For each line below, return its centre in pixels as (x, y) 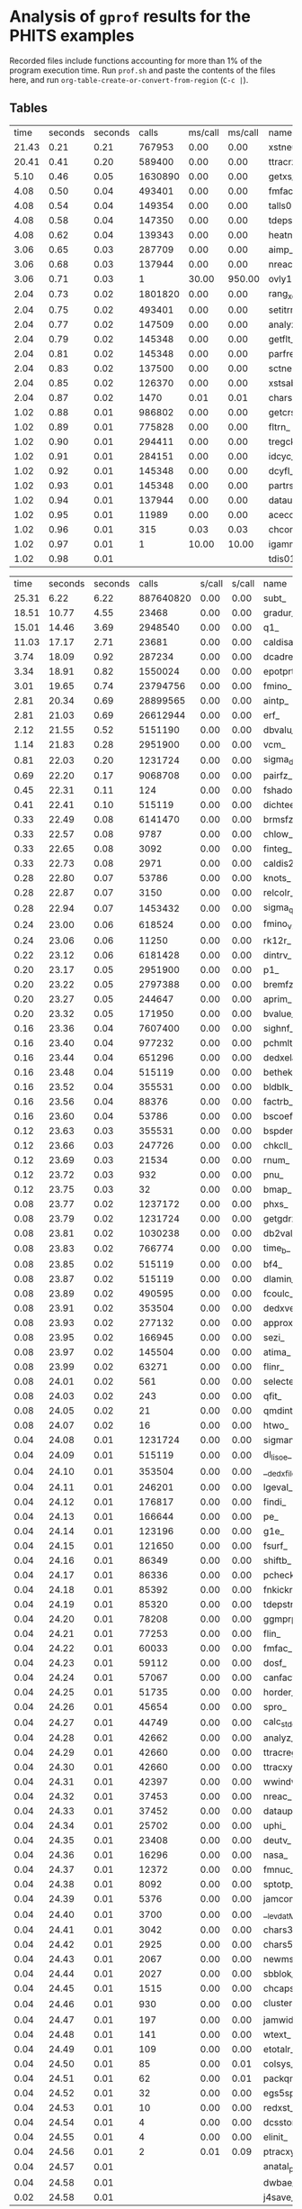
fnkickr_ (280, 1590)
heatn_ (283, 234)
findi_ (275, 1502)
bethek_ (280, 1072)
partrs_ (283, 486)
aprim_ (278, 999)
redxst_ (279, 2107)
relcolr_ (279, 893)
